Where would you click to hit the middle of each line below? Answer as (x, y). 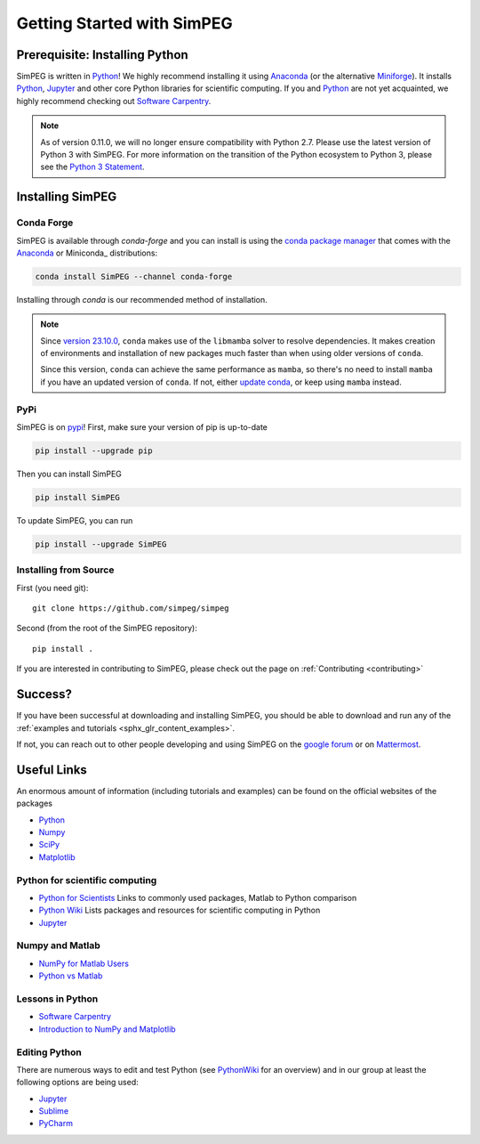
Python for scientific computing (87, 880)
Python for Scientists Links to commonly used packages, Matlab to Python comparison (198, 897)
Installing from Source (65, 570)
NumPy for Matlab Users (84, 963)
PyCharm (56, 1124)
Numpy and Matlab (59, 945)
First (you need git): (52, 588)
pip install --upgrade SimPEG (101, 544)
